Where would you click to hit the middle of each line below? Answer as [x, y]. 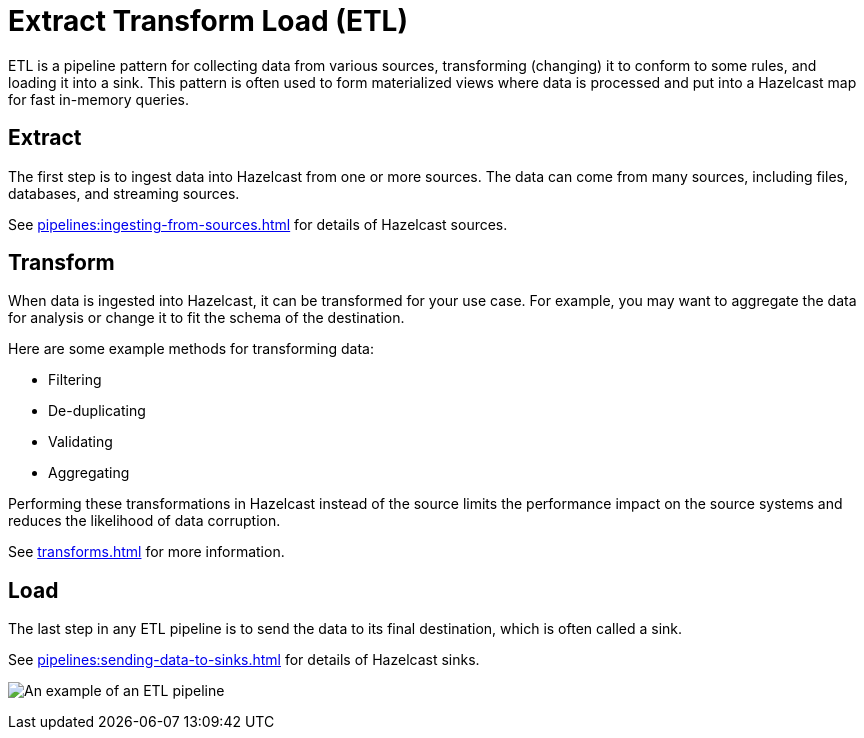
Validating [80, 442]
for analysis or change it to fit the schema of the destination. [206, 318]
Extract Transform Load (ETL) [208, 21]
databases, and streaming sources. [124, 193]
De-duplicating [97, 411]
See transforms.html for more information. [146, 552]
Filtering [75, 380]
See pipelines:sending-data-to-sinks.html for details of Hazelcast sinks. [244, 660]
